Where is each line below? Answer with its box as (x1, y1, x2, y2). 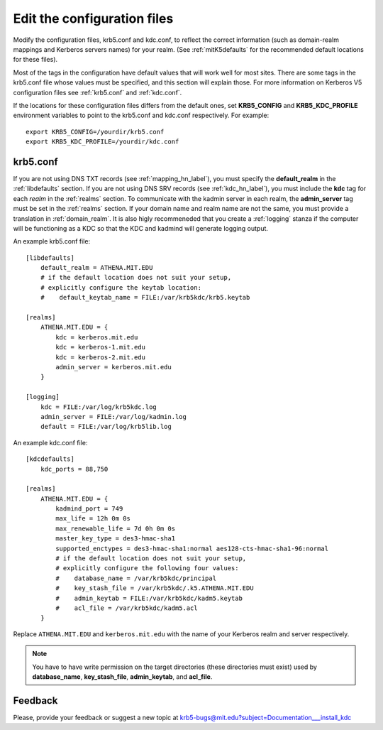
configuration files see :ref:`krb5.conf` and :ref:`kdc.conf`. (13, 88, 182, 97)
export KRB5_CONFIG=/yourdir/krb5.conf (26, 128, 165, 136)
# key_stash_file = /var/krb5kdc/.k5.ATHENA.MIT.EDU (55, 584, 255, 592)
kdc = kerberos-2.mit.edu (55, 353, 145, 361)
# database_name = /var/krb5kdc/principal (55, 574, 216, 582)
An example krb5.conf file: (13, 237, 91, 246)
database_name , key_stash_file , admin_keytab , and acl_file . (32, 672, 213, 681)
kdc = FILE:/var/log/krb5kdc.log (40, 403, 157, 411)
